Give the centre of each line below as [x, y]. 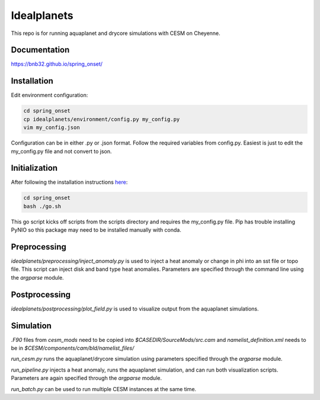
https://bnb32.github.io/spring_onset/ [57, 64]
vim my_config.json [52, 128]
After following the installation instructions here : [69, 182]
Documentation [40, 50]
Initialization [34, 168]
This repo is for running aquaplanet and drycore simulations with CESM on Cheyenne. [116, 33]
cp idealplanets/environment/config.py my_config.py [102, 119]
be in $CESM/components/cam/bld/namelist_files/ [73, 348]
